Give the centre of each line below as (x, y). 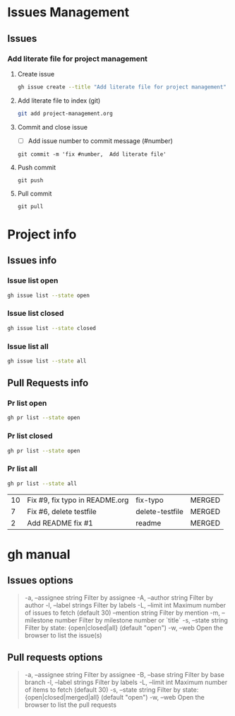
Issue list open (33, 280)
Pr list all (22, 469)
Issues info (32, 260)
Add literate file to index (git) (59, 101)
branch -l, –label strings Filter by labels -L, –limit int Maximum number (126, 682)
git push (30, 180)
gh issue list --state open (49, 295)
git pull (30, 206)
